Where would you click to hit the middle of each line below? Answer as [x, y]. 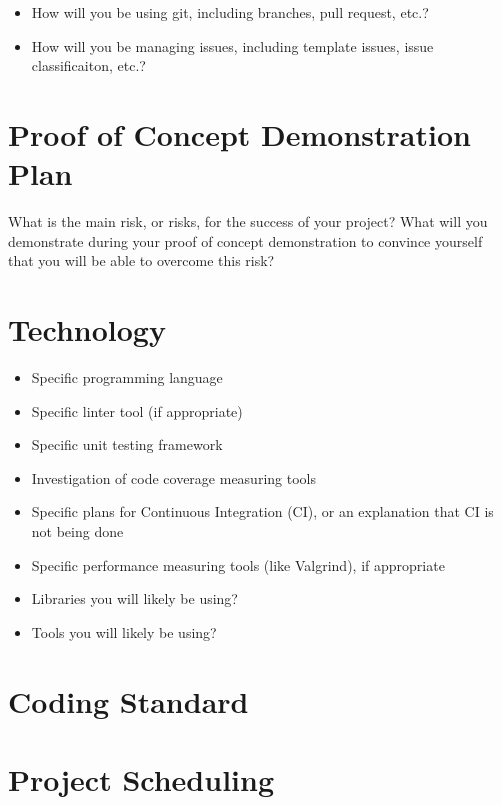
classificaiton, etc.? [88, 65]
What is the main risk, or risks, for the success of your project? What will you [248, 221]
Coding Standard [128, 700]
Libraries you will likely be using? [134, 598]
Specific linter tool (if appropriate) [137, 410]
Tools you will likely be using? [124, 631]
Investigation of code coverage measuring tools [173, 477]
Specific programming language [127, 377]
